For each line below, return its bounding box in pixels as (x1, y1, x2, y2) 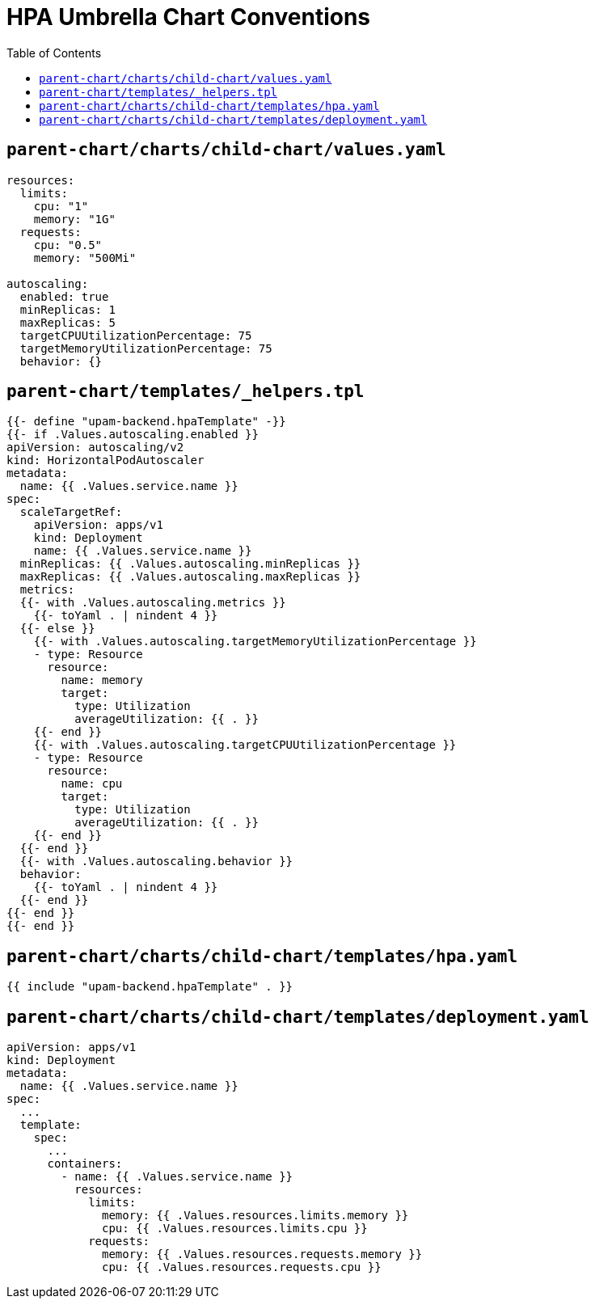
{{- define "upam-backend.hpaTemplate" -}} (6, 415, 286, 429)
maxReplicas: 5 (19, 315, 116, 329)
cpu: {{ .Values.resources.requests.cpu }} (102, 1261, 382, 1274)
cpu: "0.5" (33, 238, 103, 251)
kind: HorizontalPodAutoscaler (6, 454, 205, 467)
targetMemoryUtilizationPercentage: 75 (19, 341, 272, 355)
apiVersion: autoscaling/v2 (6, 441, 184, 454)
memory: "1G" (33, 212, 116, 226)
